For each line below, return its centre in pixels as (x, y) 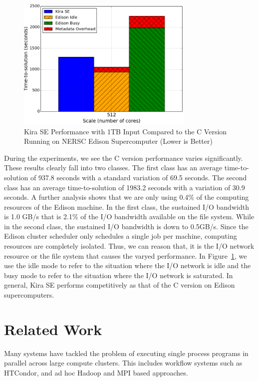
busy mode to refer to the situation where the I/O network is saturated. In (119, 275)
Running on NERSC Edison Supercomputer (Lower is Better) (118, 141)
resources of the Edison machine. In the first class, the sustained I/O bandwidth (127, 206)
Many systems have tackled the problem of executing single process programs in (126, 353)
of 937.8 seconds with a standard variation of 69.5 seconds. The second (138, 177)
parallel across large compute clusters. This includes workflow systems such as (123, 363)
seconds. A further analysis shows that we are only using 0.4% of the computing (127, 197)
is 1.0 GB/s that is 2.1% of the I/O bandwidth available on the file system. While (129, 216)
